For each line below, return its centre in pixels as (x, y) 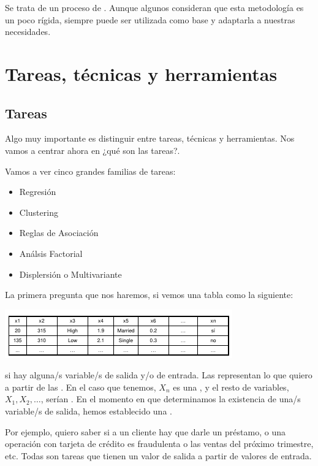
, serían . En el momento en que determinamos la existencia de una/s (171, 399)
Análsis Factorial (51, 253)
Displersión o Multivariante (70, 274)
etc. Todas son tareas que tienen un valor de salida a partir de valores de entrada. (158, 455)
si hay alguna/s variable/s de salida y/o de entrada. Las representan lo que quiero (159, 375)
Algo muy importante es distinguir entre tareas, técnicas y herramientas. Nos (150, 138)
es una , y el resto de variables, (231, 387)
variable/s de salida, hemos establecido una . (89, 411)
